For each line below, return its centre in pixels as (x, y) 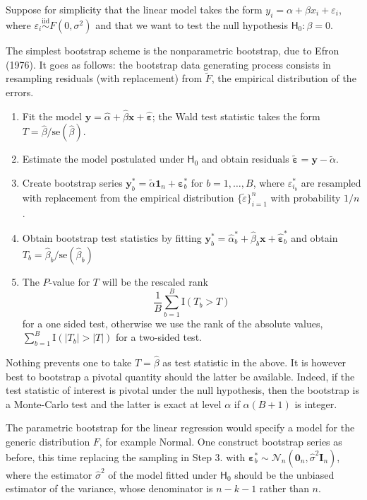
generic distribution (48, 442)
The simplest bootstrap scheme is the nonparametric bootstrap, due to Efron (173, 51)
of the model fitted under (163, 474)
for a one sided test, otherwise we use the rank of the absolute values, (173, 323)
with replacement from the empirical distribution (128, 197)
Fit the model (52, 116)
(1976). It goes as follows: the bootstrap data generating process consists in (168, 64)
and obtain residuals (245, 159)
